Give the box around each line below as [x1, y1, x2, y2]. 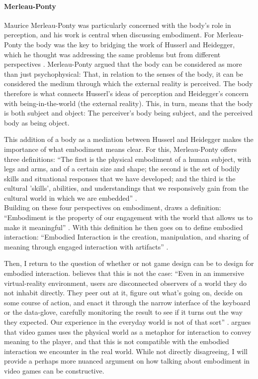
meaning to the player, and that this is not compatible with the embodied [4, 336, 229, 347]
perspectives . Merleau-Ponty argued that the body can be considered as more [4, 59, 242, 69]
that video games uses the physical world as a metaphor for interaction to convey [4, 326, 252, 337]
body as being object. [4, 117, 70, 127]
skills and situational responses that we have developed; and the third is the [4, 173, 236, 183]
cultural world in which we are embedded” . [4, 192, 137, 203]
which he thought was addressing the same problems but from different [4, 49, 221, 59]
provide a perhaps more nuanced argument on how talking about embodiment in [4, 356, 250, 366]
